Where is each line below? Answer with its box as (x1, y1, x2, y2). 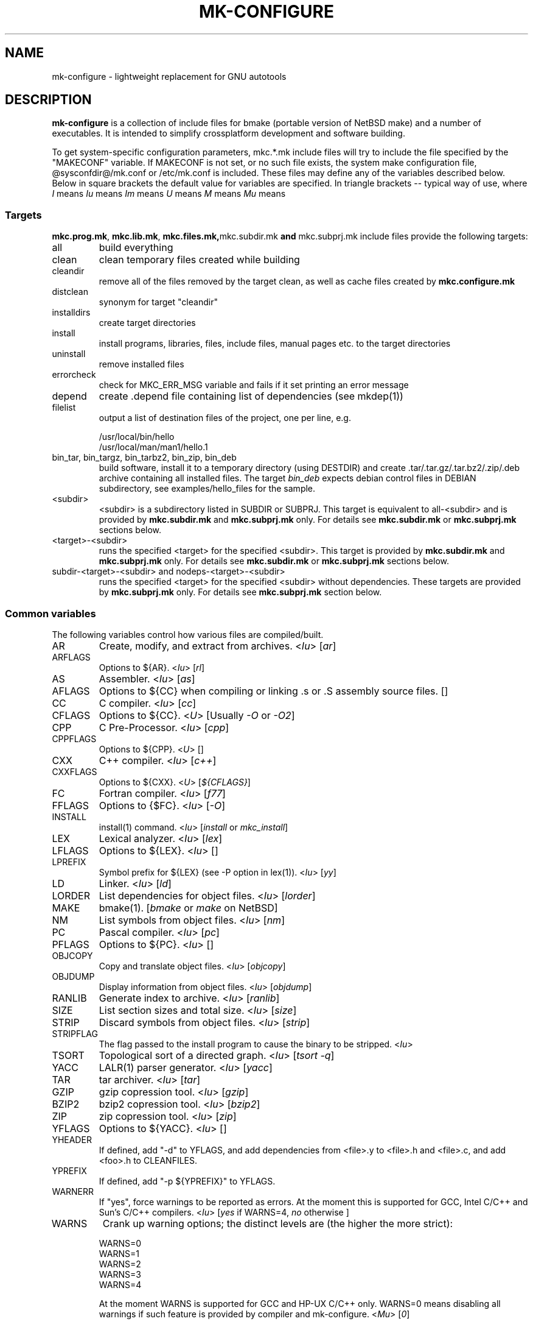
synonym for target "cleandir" (99, 297, 218, 308)
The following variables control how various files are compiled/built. (52, 629, 324, 640)
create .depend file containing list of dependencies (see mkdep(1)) (99, 390, 403, 403)
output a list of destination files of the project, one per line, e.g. (99, 412, 351, 423)
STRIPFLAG (52, 1028, 98, 1039)
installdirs (52, 307, 91, 318)
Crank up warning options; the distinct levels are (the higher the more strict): (102, 1217, 453, 1230)
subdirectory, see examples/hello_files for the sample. (99, 483, 316, 494)
